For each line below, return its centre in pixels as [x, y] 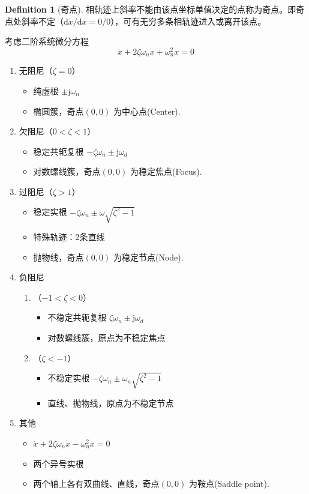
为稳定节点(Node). [148, 257]
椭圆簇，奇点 [58, 111]
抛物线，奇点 [58, 257]
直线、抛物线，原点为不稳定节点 [111, 402]
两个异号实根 [58, 463]
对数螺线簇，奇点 [67, 171]
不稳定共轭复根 [77, 317]
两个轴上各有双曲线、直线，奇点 [96, 483]
